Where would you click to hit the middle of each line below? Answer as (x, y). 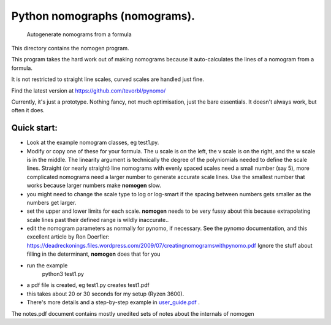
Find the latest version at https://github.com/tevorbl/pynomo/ (89, 90)
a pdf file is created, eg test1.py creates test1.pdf (88, 285)
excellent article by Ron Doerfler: (68, 237)
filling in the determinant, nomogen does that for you (93, 254)
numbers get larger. (51, 202)
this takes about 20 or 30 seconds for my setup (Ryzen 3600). (105, 294)
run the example (47, 265)
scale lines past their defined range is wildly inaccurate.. (98, 220)
